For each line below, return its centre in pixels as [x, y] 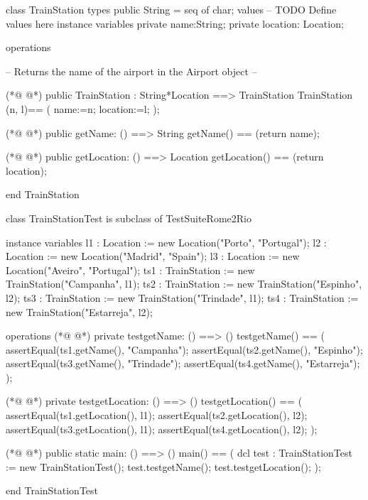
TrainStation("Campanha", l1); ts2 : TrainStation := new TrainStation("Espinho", [184, 284]
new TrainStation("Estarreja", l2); [79, 311]
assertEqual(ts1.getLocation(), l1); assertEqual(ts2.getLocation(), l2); [157, 415]
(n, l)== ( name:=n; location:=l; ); [83, 108]
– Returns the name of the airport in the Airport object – [131, 71]
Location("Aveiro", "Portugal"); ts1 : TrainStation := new [130, 270]
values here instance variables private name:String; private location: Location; [175, 23]
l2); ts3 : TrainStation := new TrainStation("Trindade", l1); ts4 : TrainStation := [182, 297]
